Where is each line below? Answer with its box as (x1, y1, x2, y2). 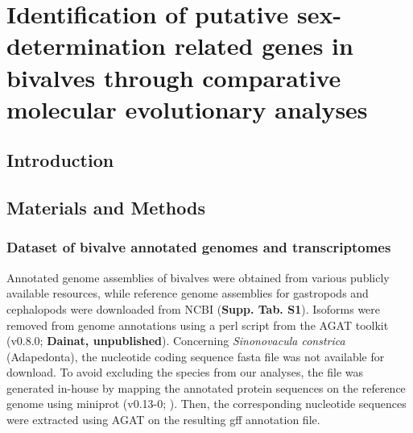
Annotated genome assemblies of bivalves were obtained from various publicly (6, 269, 390, 285)
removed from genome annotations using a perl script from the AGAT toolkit (6, 316, 389, 333)
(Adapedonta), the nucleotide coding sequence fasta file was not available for (6, 348, 385, 364)
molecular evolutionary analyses (6, 92, 368, 125)
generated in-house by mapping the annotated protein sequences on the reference (6, 379, 406, 396)
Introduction (6, 148, 114, 173)
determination (6, 29, 166, 62)
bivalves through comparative (6, 60, 341, 94)
